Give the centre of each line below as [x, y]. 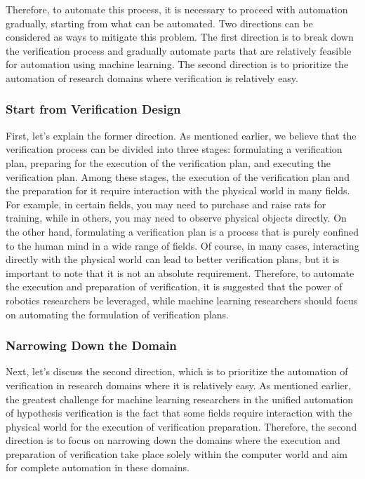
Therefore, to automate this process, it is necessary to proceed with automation [177, 9]
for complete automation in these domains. [98, 467]
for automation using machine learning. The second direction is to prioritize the [177, 64]
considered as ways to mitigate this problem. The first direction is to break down [180, 37]
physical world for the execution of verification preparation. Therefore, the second [181, 426]
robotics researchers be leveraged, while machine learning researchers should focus [182, 300]
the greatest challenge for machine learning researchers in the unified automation [180, 399]
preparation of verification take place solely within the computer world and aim [177, 453]
